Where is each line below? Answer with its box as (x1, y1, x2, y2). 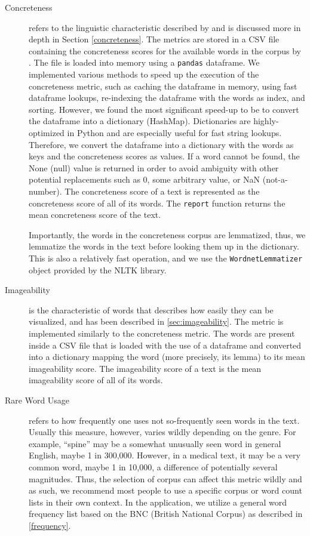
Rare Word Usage (5, 394, 70, 406)
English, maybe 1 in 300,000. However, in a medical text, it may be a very (29, 449, 300, 461)
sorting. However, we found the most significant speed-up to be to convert (29, 103, 299, 115)
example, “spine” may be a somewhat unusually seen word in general (29, 437, 281, 449)
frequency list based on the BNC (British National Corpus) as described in (29, 507, 303, 520)
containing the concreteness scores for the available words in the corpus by (29, 44, 302, 57)
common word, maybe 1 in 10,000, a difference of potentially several (29, 460, 278, 473)
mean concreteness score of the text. (29, 208, 161, 221)
